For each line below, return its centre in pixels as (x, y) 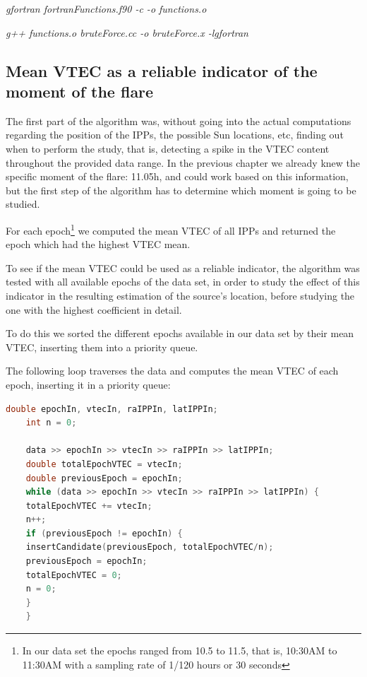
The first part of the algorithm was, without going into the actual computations (179, 120)
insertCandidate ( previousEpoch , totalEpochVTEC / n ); (150, 547)
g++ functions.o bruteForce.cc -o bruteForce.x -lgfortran (127, 32)
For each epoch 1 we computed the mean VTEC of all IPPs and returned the (171, 229)
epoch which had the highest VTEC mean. (98, 244)
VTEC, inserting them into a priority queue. (102, 347)
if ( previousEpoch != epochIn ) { (104, 533)
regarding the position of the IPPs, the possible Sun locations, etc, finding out (175, 135)
